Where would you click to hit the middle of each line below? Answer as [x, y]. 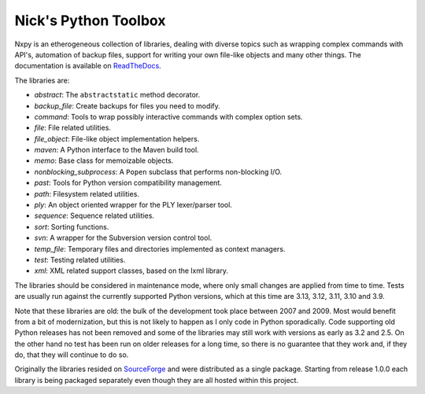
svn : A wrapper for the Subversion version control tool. [123, 238]
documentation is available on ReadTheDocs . [88, 66]
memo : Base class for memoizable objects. [104, 160]
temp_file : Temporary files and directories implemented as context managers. [160, 249]
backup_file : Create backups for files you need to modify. [127, 105]
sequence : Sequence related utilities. [94, 215]
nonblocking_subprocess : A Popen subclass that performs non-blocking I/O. [158, 171]
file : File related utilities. [73, 128]
